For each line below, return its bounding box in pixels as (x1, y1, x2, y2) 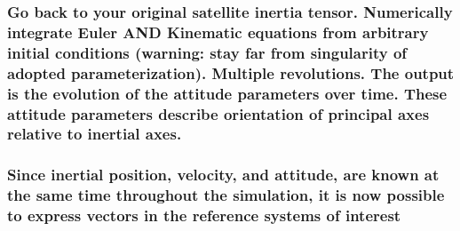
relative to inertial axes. (7, 123, 182, 145)
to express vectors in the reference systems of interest (7, 204, 401, 227)
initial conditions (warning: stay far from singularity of (7, 41, 408, 63)
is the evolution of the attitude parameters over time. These (7, 82, 448, 104)
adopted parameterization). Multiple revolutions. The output (7, 61, 455, 84)
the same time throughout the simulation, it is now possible (7, 184, 445, 206)
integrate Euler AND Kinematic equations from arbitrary (7, 20, 429, 43)
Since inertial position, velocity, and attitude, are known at (7, 163, 440, 186)
